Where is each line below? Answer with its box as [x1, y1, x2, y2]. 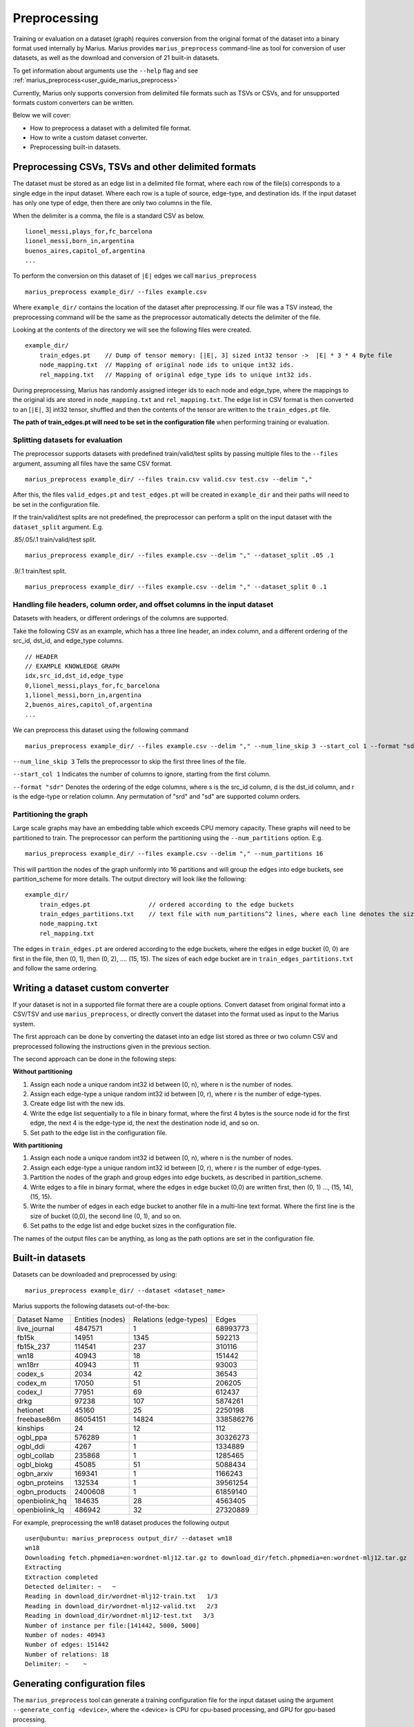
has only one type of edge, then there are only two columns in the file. [12, 199, 213, 207]
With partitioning [12, 1141, 63, 1149]
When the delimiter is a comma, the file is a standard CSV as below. [12, 211, 205, 220]
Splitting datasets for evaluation [12, 435, 123, 445]
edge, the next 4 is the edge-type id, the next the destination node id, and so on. [30, 1119, 259, 1127]
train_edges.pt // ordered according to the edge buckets [39, 900, 295, 908]
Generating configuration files [12, 1677, 146, 1689]
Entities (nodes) [74, 1315, 126, 1324]
